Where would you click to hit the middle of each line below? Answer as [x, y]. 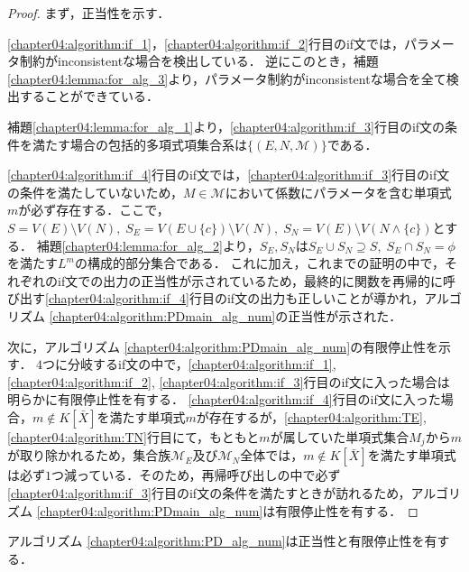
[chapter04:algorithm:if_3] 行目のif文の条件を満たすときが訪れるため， [209, 492]
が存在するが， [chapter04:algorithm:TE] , [311, 416]
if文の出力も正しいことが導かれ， [326, 298]
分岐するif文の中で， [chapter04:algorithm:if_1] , [202, 364]
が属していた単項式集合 [340, 436]
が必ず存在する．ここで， [94, 210]
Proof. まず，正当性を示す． [89, 13]
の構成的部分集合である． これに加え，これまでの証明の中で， [259, 263]
